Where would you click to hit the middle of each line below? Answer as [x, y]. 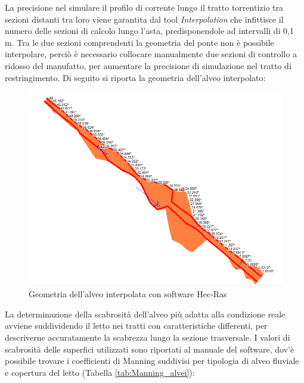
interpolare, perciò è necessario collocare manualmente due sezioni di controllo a [151, 54]
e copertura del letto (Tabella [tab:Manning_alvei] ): [100, 372]
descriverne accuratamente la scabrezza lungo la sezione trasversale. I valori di [148, 337]
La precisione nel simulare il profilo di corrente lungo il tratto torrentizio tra [144, 7]
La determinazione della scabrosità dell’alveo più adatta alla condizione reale [145, 314]
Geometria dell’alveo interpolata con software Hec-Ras [128, 294]
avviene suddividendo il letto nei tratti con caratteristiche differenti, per [136, 326]
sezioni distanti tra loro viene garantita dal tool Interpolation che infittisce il [144, 19]
